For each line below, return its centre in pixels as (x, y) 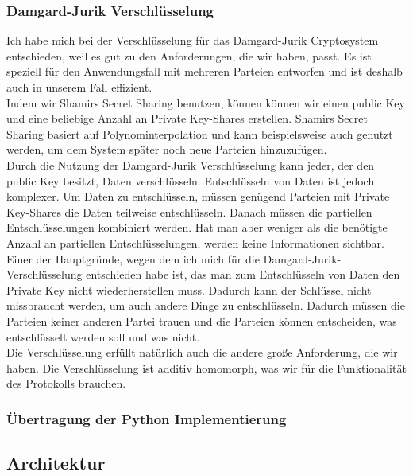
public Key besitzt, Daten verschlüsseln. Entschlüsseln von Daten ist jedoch (191, 180)
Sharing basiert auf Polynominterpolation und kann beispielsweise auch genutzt (200, 133)
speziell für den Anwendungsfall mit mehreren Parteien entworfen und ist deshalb (205, 71)
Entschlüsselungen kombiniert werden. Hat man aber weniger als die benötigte (197, 227)
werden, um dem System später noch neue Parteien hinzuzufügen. (167, 149)
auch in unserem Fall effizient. (79, 87)
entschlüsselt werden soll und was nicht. (103, 336)
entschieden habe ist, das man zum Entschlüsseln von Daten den (243, 274)
